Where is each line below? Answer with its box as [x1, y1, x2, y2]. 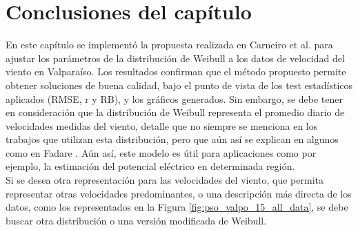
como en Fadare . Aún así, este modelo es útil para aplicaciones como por [6, 145, 317, 160]
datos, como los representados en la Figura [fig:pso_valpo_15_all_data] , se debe [6, 200, 348, 214]
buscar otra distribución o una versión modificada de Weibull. [6, 213, 267, 227]
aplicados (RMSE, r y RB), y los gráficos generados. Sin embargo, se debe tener [6, 91, 344, 106]
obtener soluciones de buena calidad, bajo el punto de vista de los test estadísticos [6, 77, 353, 92]
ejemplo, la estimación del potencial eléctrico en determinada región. [6, 159, 295, 173]
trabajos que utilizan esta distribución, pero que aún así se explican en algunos [6, 132, 339, 146]
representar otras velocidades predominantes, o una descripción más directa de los [6, 186, 352, 200]
